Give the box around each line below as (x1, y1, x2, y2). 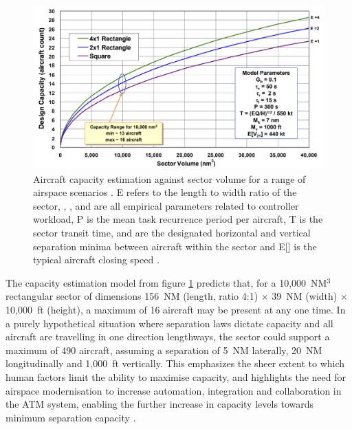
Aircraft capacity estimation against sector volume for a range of (33, 171, 306, 186)
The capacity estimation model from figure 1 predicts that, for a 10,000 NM (5, 275, 327, 289)
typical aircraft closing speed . (33, 252, 159, 267)
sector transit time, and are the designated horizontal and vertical (33, 225, 311, 240)
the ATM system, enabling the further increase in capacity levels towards (5, 397, 314, 411)
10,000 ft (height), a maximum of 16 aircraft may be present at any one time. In (5, 302, 346, 317)
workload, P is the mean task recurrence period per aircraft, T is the (33, 212, 323, 226)
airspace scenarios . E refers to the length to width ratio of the (33, 185, 297, 199)
